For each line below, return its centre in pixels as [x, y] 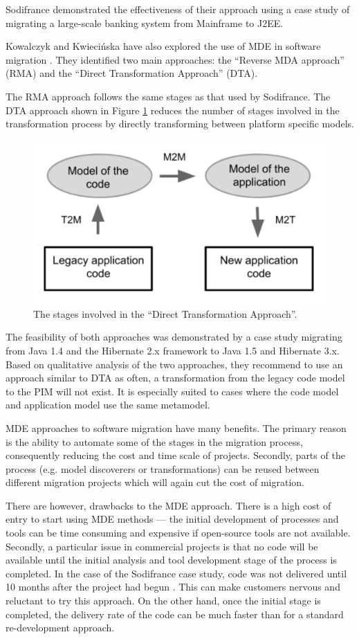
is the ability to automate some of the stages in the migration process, [154, 441]
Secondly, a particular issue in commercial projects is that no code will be [162, 546]
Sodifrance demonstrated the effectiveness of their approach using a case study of [178, 9]
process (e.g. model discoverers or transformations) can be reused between [163, 468]
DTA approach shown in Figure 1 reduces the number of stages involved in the [173, 110]
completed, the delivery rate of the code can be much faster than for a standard [175, 614]
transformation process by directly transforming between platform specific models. [180, 124]
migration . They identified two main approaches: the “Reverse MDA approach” [175, 59]
